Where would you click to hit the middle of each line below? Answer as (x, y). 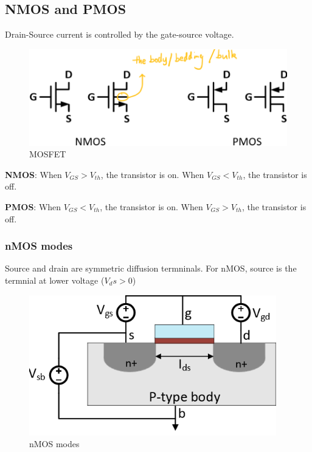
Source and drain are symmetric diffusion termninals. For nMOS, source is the (151, 268)
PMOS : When (33, 206)
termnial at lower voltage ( (55, 280)
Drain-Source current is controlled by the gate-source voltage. (120, 34)
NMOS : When (33, 174)
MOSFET (48, 154)
